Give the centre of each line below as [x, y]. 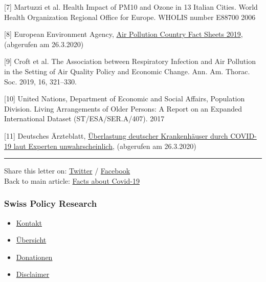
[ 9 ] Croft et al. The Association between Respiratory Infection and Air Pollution [130, 61]
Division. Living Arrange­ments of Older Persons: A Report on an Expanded [123, 108]
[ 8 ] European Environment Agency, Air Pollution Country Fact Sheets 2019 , [124, 34]
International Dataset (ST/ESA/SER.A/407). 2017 [84, 118]
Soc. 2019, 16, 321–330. [40, 81]
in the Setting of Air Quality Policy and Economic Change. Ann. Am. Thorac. [127, 71]
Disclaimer [33, 274]
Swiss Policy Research [51, 203]
